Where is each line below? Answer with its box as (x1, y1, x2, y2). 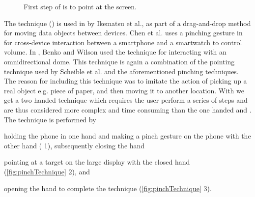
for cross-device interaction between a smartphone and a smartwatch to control (4, 37, 242, 47)
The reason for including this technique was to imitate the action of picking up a (4, 76, 247, 86)
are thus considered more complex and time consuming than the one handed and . (4, 104, 252, 114)
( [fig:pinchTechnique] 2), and (4, 166, 90, 176)
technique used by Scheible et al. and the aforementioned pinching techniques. (4, 66, 239, 76)
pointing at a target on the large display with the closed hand (4, 157, 190, 167)
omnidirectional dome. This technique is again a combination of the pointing (4, 56, 235, 66)
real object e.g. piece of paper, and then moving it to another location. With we (4, 85, 244, 95)
